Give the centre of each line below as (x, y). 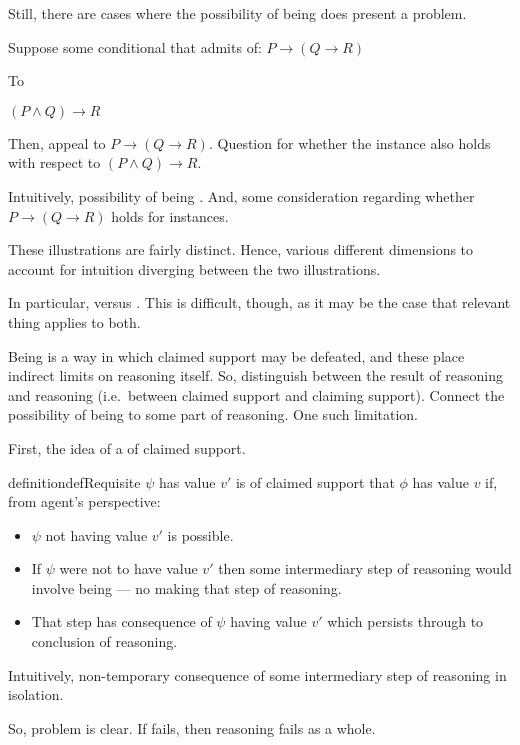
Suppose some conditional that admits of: (135, 46)
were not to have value (128, 568)
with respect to (54, 162)
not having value (96, 534)
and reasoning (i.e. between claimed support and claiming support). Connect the (256, 394)
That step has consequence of (121, 621)
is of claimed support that (315, 481)
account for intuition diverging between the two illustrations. (194, 268)
